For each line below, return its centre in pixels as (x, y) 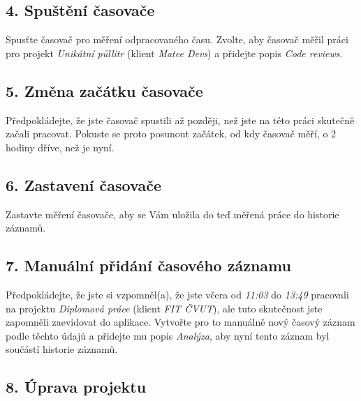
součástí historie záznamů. (62, 349)
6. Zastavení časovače (83, 184)
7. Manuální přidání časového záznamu (148, 265)
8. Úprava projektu (76, 387)
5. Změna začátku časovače (104, 90)
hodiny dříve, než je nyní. (60, 147)
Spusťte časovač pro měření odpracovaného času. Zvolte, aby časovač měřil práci (177, 39)
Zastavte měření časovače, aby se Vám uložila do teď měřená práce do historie (172, 214)
